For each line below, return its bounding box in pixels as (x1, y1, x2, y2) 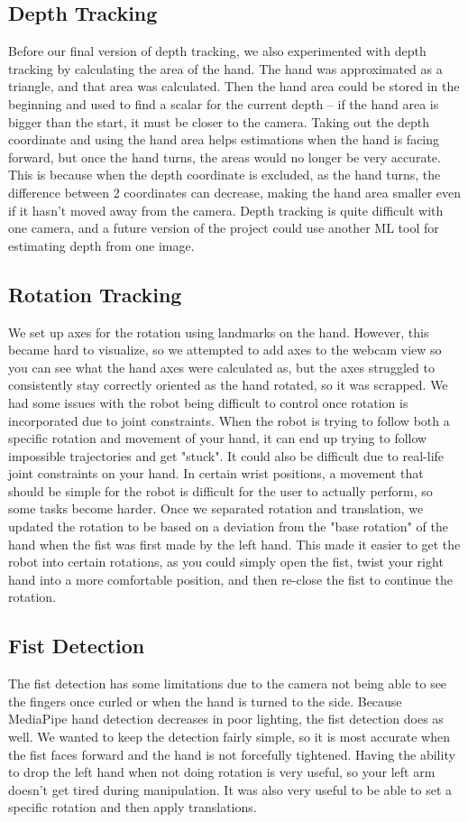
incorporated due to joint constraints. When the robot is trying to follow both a (8, 411, 450, 429)
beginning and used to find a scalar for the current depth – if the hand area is (8, 94, 439, 113)
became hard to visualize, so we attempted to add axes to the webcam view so (8, 340, 442, 359)
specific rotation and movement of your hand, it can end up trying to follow (8, 429, 427, 448)
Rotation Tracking (8, 280, 182, 308)
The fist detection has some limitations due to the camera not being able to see (8, 674, 447, 693)
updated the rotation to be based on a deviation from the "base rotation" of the (8, 517, 448, 536)
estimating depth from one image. (8, 236, 195, 254)
